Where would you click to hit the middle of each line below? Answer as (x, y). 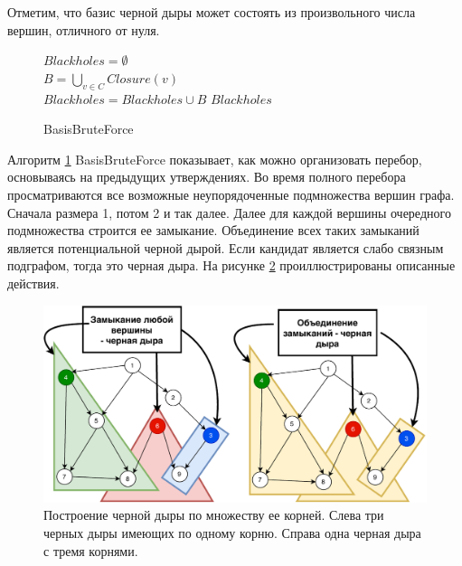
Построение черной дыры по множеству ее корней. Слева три (214, 515)
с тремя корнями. (91, 550)
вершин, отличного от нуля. (84, 29)
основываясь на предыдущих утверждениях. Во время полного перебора (207, 177)
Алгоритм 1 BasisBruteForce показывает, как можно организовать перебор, (215, 159)
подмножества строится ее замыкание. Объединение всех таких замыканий (213, 230)
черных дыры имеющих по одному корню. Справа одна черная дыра (232, 532)
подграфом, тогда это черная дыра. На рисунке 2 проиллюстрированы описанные (231, 265)
